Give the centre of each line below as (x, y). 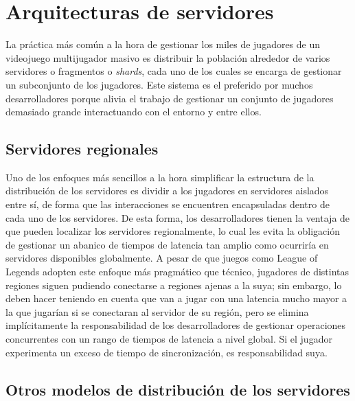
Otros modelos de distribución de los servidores (178, 389)
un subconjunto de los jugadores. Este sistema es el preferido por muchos (159, 84)
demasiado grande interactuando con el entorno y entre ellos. (134, 112)
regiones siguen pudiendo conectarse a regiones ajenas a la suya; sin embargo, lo (174, 285)
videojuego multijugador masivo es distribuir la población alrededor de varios (168, 57)
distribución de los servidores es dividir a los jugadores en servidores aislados (167, 191)
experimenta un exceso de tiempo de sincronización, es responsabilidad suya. (167, 352)
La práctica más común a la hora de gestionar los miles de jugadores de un (163, 44)
